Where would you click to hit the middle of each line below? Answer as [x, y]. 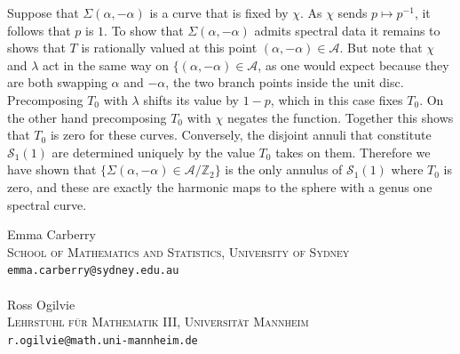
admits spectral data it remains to [347, 30]
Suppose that [43, 12]
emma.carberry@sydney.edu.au [93, 271]
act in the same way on [106, 64]
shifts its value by [191, 99]
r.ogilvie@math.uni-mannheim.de [103, 340]
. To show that [144, 30]
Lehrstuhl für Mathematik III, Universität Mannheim [158, 322]
